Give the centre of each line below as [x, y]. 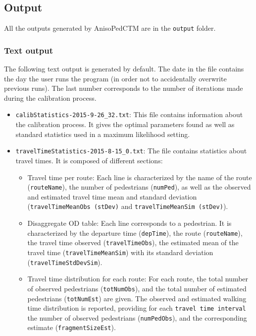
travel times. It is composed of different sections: [89, 160]
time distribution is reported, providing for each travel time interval [137, 308]
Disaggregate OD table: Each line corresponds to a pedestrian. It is [129, 223]
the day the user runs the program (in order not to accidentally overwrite [115, 78]
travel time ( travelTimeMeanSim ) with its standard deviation [120, 252]
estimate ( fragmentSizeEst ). [72, 327]
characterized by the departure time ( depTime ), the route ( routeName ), [135, 233]
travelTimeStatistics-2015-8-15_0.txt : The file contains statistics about [131, 151]
